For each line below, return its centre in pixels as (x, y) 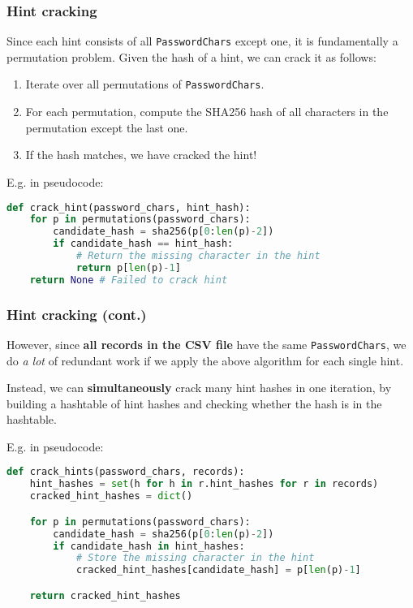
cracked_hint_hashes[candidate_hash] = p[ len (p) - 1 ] (218, 570)
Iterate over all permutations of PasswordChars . (145, 84)
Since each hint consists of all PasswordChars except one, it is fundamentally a (202, 41)
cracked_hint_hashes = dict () (111, 496)
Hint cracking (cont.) (77, 314)
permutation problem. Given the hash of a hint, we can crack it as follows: (191, 56)
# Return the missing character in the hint (198, 256)
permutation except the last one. (107, 127)
